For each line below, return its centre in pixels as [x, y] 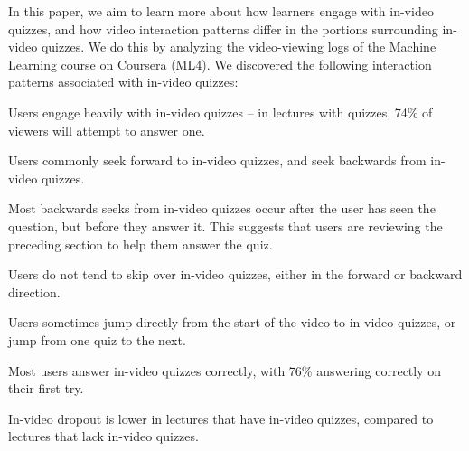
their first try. [46, 388]
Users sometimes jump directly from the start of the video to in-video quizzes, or [232, 322]
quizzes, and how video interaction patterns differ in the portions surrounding [223, 28]
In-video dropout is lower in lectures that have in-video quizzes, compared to [221, 418]
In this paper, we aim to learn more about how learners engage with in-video [221, 11]
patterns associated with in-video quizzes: [123, 82]
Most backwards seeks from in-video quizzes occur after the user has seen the [222, 208]
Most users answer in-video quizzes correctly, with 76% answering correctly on [225, 370]
